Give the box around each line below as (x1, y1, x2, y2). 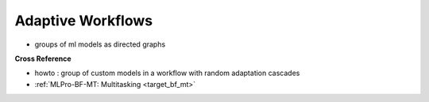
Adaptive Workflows (14, 12, 153, 29)
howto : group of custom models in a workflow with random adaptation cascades (34, 68, 300, 78)
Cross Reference (14, 54, 71, 63)
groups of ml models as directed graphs (34, 40, 166, 49)
